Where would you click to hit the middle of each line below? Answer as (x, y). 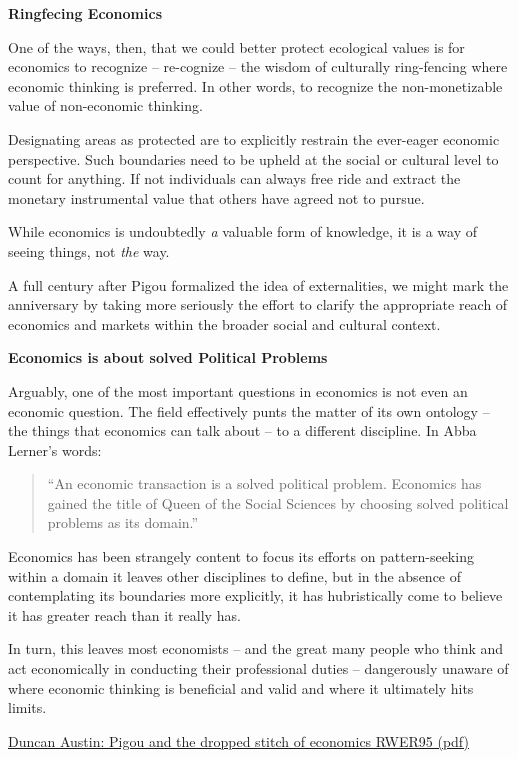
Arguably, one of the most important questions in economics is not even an (238, 390)
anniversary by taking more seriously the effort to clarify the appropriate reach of (258, 304)
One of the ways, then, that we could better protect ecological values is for (236, 46)
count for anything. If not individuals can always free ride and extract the (234, 178)
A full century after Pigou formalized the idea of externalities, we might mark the (258, 284)
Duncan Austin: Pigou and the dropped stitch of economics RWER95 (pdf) (238, 740)
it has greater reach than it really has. (124, 614)
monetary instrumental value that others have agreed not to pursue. (216, 197)
